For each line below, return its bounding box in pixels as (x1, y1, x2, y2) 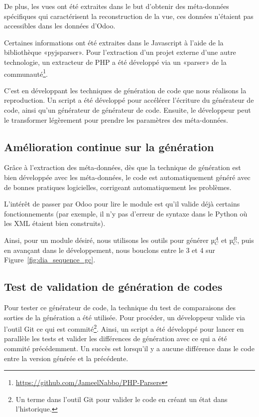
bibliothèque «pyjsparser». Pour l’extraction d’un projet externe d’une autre (4, 47, 236, 57)
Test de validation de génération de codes (4, 279, 223, 294)
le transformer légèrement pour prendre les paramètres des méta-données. (4, 114, 228, 125)
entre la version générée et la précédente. (4, 353, 129, 363)
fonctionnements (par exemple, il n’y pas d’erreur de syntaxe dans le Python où (4, 208, 248, 218)
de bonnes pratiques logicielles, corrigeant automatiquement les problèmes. (4, 182, 232, 192)
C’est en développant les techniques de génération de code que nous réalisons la (4, 85, 247, 95)
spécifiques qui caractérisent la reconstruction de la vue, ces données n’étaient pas (4, 10, 254, 21)
